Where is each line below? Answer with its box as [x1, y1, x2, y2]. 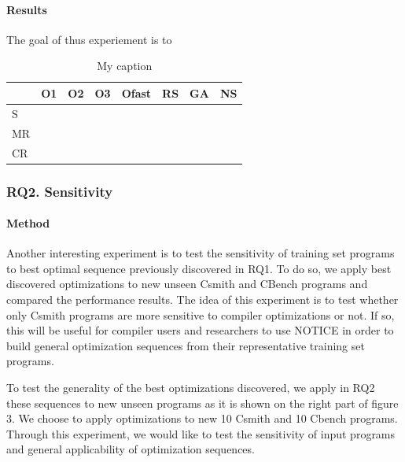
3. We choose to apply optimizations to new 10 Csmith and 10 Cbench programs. [6, 410, 398, 427]
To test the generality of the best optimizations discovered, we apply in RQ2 [6, 379, 375, 395]
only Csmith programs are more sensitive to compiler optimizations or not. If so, [6, 306, 395, 323]
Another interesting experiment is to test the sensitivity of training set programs [6, 245, 395, 261]
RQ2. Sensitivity [6, 181, 113, 201]
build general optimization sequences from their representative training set [6, 337, 365, 353]
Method [6, 215, 50, 231]
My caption [97, 57, 153, 74]
